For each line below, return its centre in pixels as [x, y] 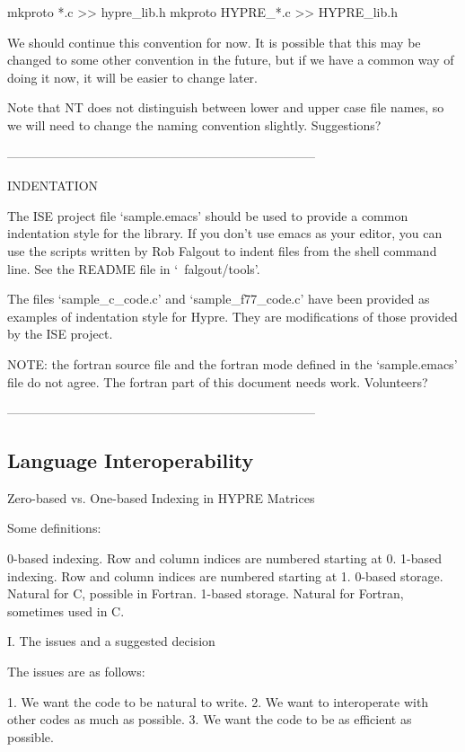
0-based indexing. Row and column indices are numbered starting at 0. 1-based [225, 558]
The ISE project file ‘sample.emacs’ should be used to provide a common [208, 215]
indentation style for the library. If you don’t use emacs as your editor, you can [225, 233]
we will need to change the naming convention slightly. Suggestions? [194, 124]
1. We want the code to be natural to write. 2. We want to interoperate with [218, 701]
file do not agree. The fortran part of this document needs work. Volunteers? [218, 381]
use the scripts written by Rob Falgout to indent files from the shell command [222, 250]
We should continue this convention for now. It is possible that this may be [214, 42]
